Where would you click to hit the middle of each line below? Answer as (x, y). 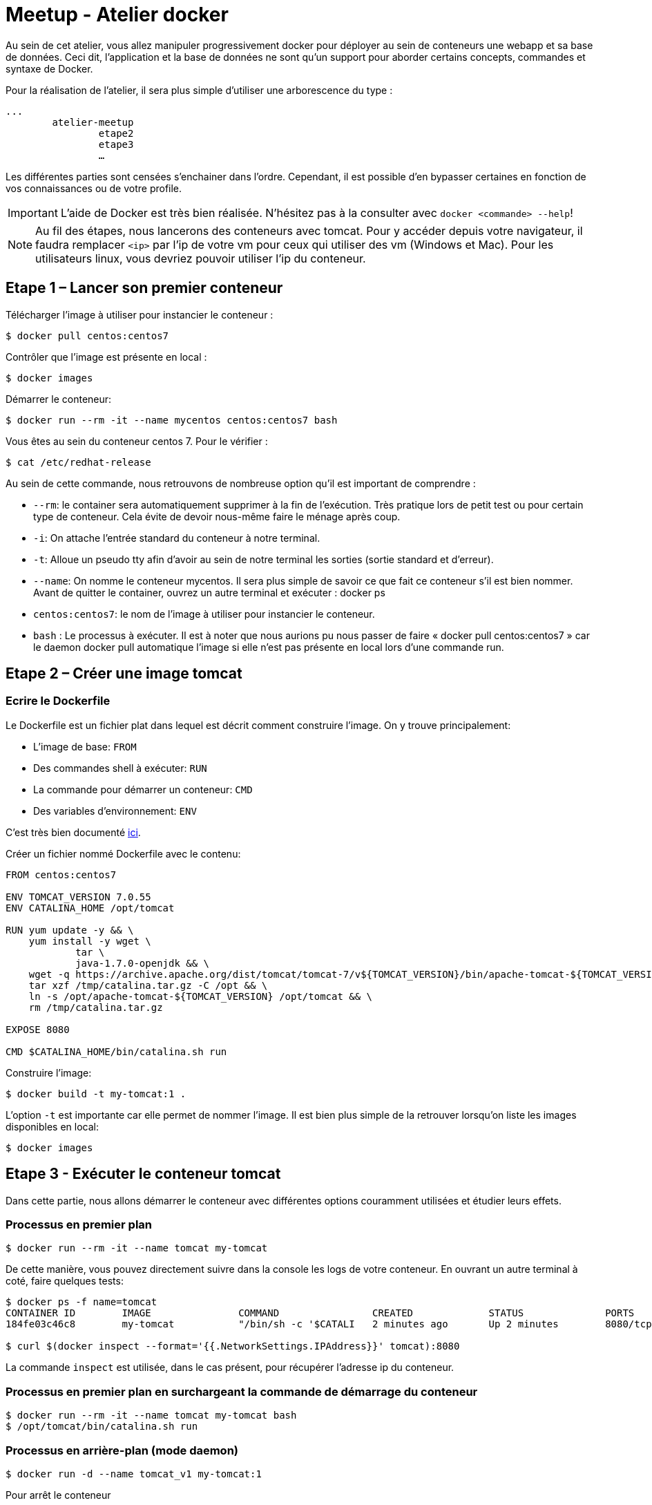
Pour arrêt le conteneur (58, 1495)
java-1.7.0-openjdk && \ (143, 963)
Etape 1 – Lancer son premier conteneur (144, 288)
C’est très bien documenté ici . (73, 832)
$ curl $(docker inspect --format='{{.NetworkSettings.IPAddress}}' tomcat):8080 (233, 1346)
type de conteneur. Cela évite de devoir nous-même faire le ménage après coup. (217, 516)
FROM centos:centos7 (61, 874)
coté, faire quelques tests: (65, 1281)
